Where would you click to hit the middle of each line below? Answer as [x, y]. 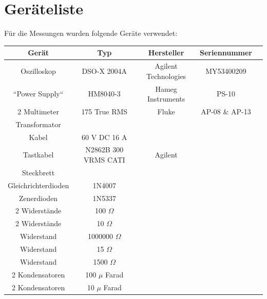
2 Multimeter [38, 111]
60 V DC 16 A [104, 137]
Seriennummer [226, 53]
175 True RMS [104, 111]
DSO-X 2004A [104, 71]
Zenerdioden [39, 198]
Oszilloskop [38, 71]
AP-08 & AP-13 [226, 111]
